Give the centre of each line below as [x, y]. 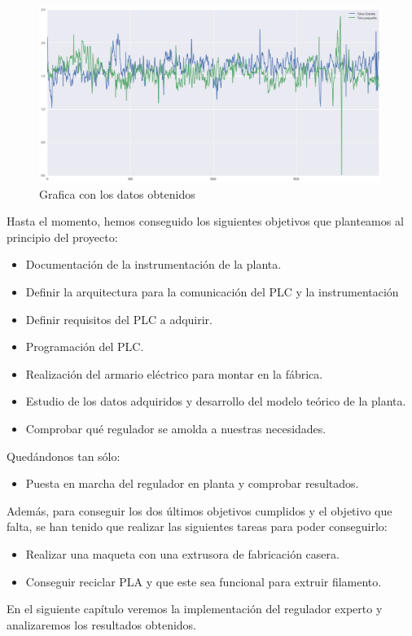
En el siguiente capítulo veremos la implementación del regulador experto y [195, 609]
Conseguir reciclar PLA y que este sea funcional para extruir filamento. [204, 581]
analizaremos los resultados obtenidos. [102, 624]
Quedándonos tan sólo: [64, 456]
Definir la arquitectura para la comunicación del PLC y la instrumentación [212, 291]
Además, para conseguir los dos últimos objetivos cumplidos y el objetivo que [199, 510]
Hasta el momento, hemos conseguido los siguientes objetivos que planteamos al [205, 221]
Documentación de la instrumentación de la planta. [153, 264]
